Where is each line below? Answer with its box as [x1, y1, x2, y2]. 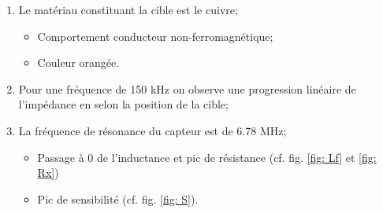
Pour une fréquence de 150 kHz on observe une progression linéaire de [18, 80, 356, 97]
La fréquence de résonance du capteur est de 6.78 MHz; [18, 122, 287, 138]
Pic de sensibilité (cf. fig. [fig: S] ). [37, 190, 199, 207]
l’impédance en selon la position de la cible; [18, 96, 229, 112]
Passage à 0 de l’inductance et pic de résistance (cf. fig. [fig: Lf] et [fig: [37, 149, 377, 165]
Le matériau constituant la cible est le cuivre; [18, 2, 238, 17]
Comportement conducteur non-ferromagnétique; [37, 28, 273, 44]
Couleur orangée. [37, 54, 120, 71]
